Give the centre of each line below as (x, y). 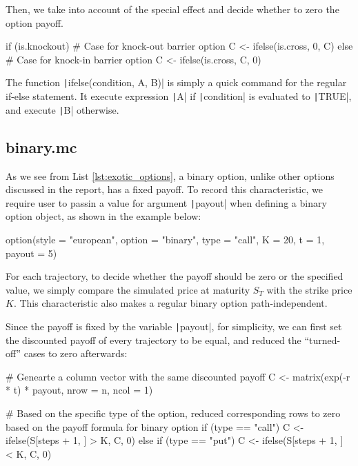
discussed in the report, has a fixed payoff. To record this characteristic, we (164, 189)
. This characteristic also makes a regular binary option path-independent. (170, 303)
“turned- (322, 340)
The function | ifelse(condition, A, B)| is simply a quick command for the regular (176, 82)
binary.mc (41, 146)
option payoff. (35, 22)
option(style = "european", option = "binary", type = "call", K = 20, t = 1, (165, 239)
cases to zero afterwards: (76, 353)
